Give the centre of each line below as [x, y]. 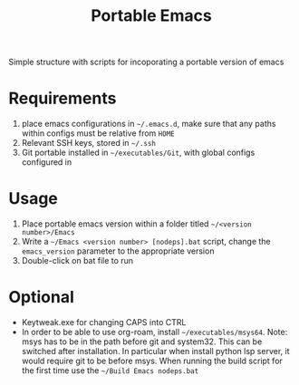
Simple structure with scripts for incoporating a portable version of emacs [146, 62]
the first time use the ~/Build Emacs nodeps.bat [110, 371]
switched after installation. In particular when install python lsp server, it [155, 351]
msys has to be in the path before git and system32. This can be [142, 342]
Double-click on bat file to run [77, 261]
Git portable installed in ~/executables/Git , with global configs [138, 153]
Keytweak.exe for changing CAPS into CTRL [104, 322]
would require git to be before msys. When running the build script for [152, 361]
